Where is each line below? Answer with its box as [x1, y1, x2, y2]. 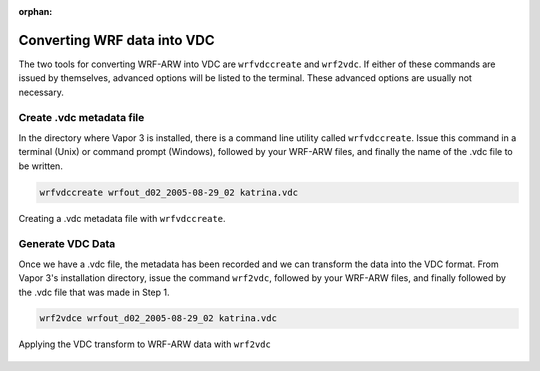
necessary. [18, 86, 65, 98]
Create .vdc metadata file [18, 111, 145, 125]
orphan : [18, 6, 53, 17]
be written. [18, 160, 64, 172]
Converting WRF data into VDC [18, 31, 215, 49]
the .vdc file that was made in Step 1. [18, 286, 170, 298]
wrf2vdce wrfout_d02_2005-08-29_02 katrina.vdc [39, 313, 277, 324]
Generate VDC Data [18, 237, 116, 251]
